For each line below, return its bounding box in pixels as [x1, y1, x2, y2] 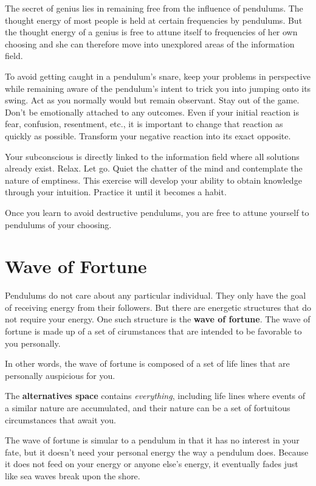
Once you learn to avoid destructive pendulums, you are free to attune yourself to [5, 206, 309, 218]
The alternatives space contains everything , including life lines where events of [5, 389, 306, 402]
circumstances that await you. [5, 413, 116, 426]
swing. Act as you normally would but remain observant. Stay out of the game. [5, 94, 300, 106]
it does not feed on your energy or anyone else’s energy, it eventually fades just [5, 457, 298, 470]
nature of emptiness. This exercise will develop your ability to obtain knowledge [5, 173, 302, 186]
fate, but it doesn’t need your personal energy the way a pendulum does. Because [5, 445, 309, 458]
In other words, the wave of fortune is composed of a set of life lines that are [5, 357, 290, 370]
